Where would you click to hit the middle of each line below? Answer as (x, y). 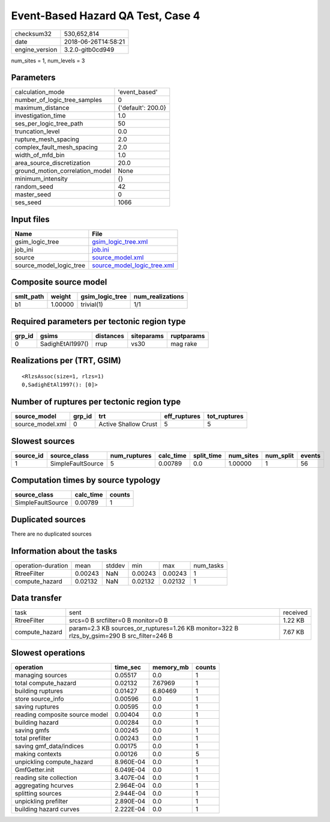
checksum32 (33, 34)
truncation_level (37, 131)
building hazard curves (47, 809)
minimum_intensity (41, 179)
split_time (207, 455)
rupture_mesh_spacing (47, 139)
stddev (115, 566)
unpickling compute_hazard (54, 761)
